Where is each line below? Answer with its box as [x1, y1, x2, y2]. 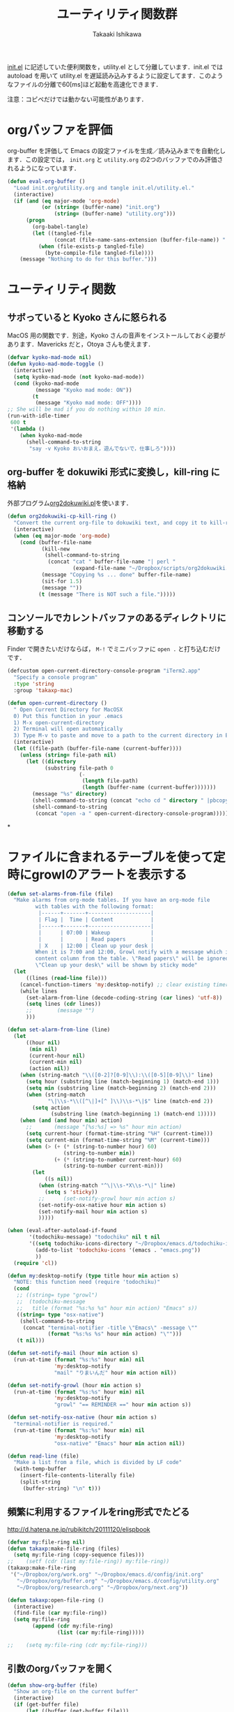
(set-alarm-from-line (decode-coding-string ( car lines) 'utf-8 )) [25, 994, 223, 1001]
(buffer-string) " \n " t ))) [22, 1485, 101, 1492]
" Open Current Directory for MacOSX [13, 706, 123, 713]
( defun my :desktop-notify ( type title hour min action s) [7, 1272, 179, 1279]
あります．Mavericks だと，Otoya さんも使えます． [7, 340, 155, 349]
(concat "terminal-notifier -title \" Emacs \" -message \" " [22, 1324, 198, 1331]
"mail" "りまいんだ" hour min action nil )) [54, 1369, 177, 1376]
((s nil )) [44, 1176, 73, 1183]
